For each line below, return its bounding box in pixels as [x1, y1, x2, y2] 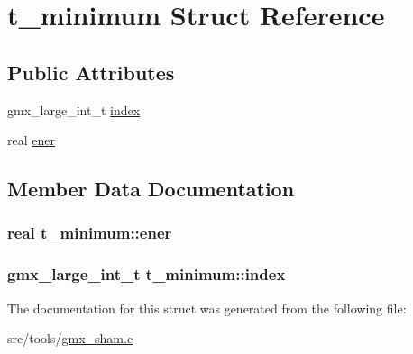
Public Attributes [7, 58, 175, 86]
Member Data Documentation [7, 175, 295, 203]
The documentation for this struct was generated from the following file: [7, 298, 407, 317]
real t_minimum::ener [7, 222, 172, 244]
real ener [7, 131, 55, 150]
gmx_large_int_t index [7, 100, 141, 119]
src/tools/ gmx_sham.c [7, 329, 133, 348]
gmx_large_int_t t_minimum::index [7, 263, 286, 286]
